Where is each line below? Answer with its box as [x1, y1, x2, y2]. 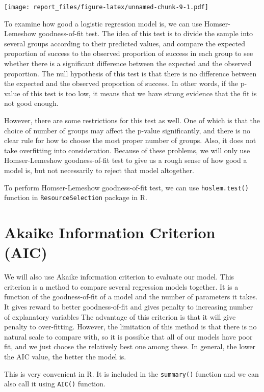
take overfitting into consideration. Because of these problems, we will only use [4, 145, 250, 155]
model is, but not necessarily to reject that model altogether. [4, 164, 194, 175]
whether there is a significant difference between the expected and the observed [4, 58, 252, 69]
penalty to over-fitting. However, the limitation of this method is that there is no [4, 321, 257, 332]
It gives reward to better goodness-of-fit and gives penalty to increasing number [4, 301, 253, 312]
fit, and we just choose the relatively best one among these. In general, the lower [4, 341, 256, 352]
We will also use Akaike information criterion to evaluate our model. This [4, 271, 234, 282]
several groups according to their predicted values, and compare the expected [4, 38, 245, 48]
